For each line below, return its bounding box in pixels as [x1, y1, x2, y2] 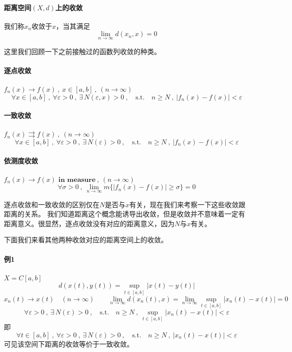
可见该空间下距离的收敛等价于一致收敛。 [4, 338, 134, 349]
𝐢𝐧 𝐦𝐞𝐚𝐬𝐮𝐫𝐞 [58, 176, 96, 183]
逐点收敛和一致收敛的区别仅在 [4, 199, 99, 209]
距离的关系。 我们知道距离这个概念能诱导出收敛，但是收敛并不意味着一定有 [4, 209, 245, 219]
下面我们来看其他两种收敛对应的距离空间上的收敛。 [4, 235, 168, 245]
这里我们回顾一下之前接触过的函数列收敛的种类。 [4, 46, 161, 56]
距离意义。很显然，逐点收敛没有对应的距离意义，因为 [4, 218, 175, 228]
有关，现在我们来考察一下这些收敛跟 [129, 199, 246, 209]
